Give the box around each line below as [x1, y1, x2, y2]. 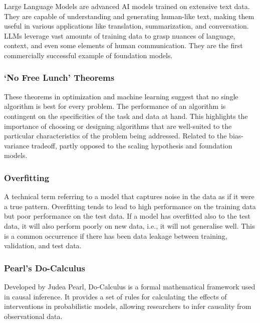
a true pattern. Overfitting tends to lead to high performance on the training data [4, 201, 256, 211]
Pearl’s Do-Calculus [4, 261, 85, 274]
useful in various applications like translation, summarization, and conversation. [4, 21, 249, 31]
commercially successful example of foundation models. [4, 50, 173, 60]
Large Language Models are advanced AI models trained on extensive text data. [4, 1, 250, 11]
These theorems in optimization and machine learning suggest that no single [4, 91, 238, 101]
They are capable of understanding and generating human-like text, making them [4, 11, 254, 21]
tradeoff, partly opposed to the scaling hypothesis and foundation [31, 140, 232, 150]
